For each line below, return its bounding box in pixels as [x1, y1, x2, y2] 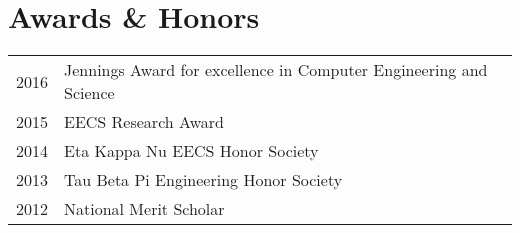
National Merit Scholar [64, 197, 225, 221]
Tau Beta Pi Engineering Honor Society [64, 168, 343, 192]
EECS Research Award [64, 110, 224, 134]
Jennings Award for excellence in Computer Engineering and [64, 58, 488, 82]
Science [64, 81, 115, 105]
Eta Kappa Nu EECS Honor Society [64, 139, 319, 163]
